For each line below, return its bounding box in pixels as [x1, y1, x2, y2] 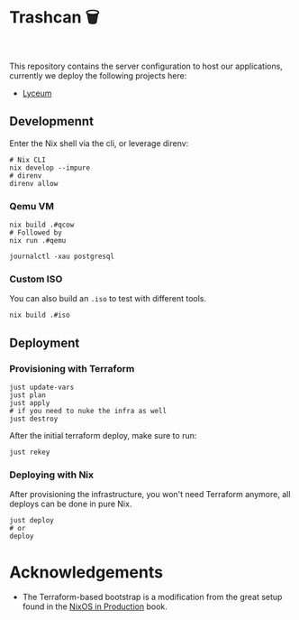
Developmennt [9, 114, 95, 129]
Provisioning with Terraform [9, 362, 135, 375]
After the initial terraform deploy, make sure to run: [9, 430, 197, 441]
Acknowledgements [9, 561, 164, 582]
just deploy [9, 516, 54, 525]
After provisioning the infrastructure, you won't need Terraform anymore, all [9, 489, 291, 500]
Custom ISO [9, 273, 63, 285]
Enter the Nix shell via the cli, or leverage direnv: [9, 137, 189, 149]
